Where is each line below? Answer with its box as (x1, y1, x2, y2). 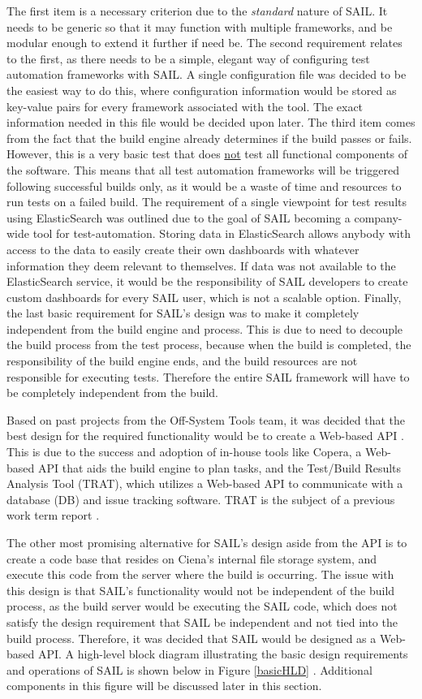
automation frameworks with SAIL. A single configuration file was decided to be (6, 66, 407, 83)
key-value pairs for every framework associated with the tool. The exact (6, 97, 364, 114)
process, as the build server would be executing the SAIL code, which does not (6, 598, 398, 615)
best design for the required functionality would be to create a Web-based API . (6, 427, 404, 444)
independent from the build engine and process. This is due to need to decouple (6, 320, 403, 337)
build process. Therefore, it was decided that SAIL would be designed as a (6, 629, 377, 646)
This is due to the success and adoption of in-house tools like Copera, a (6, 443, 362, 460)
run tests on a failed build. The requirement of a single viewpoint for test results (6, 193, 407, 210)
